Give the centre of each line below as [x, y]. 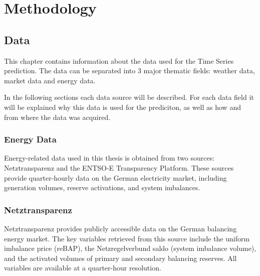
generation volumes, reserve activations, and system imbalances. [102, 187]
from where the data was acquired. [57, 117]
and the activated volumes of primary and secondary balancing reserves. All [120, 258]
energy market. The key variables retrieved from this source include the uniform [127, 238]
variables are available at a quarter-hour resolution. [83, 268]
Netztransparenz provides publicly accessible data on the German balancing [120, 228]
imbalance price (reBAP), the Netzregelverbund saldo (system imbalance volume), [130, 248]
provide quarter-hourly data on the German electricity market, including [115, 177]
